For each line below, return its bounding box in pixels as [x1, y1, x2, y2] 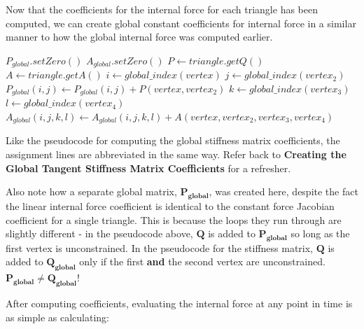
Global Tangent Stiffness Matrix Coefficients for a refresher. [6, 160, 291, 175]
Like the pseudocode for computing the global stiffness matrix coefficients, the [6, 133, 340, 148]
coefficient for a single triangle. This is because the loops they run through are [6, 212, 342, 227]
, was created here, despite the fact [209, 184, 358, 199]
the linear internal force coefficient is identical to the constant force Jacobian [6, 198, 335, 213]
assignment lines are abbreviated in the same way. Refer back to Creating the [6, 146, 346, 161]
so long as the [290, 226, 350, 241]
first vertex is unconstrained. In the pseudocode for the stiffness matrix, [6, 240, 314, 255]
